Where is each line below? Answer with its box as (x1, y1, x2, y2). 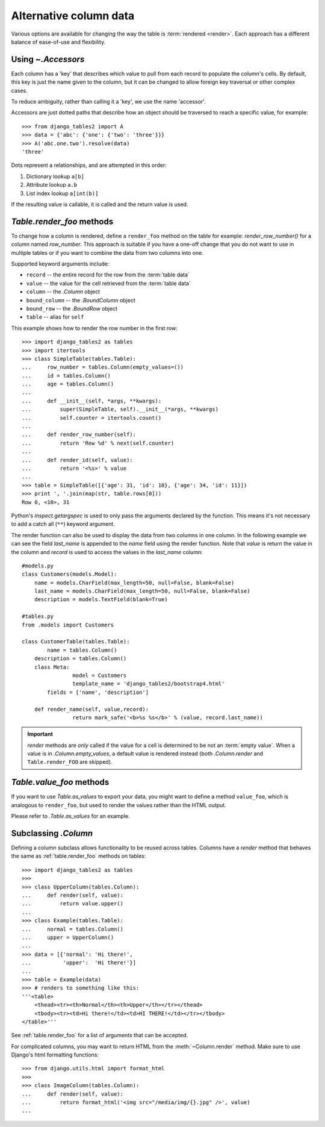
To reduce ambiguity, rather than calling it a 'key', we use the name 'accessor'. (11, 98, 206, 105)
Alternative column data (11, 9, 135, 22)
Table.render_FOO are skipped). (27, 758, 113, 766)
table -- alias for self (26, 313, 84, 320)
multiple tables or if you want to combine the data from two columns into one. (11, 249, 204, 256)
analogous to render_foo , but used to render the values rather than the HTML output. (11, 801, 226, 808)
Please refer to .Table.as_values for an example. (11, 813, 130, 820)
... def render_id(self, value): (22, 457, 134, 463)
